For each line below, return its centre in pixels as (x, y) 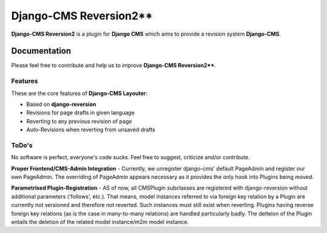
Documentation (41, 51)
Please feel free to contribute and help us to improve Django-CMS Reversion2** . (114, 65)
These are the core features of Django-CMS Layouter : (79, 93)
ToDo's (22, 145)
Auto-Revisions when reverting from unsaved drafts (91, 130)
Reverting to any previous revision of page (79, 121)
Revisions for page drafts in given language (81, 113)
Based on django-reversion (61, 104)
